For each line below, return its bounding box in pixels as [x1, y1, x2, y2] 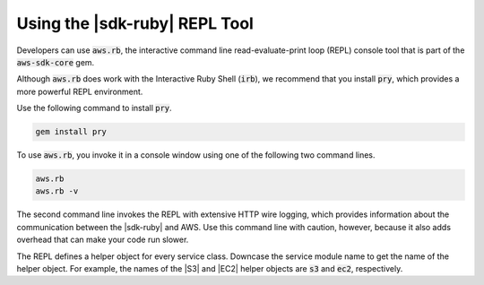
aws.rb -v [35, 186, 79, 196]
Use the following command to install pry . [16, 103, 172, 114]
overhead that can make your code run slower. [16, 234, 189, 246]
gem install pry [35, 126, 108, 137]
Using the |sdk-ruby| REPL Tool [16, 13, 255, 33]
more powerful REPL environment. [16, 86, 143, 97]
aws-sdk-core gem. [16, 56, 95, 67]
